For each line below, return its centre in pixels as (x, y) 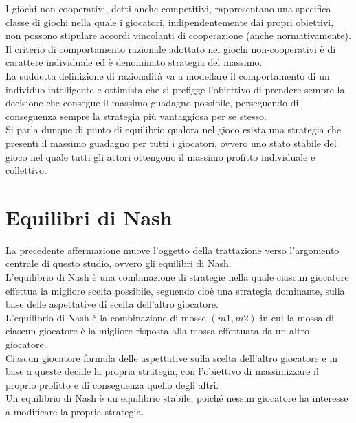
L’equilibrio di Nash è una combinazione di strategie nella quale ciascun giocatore (177, 277)
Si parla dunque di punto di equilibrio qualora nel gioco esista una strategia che (174, 129)
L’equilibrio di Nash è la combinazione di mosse (106, 317)
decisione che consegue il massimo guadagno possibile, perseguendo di (152, 103)
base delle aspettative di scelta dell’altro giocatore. (112, 304)
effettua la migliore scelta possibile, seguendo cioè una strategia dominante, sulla (175, 290)
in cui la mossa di (297, 317)
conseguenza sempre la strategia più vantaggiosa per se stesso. (136, 116)
